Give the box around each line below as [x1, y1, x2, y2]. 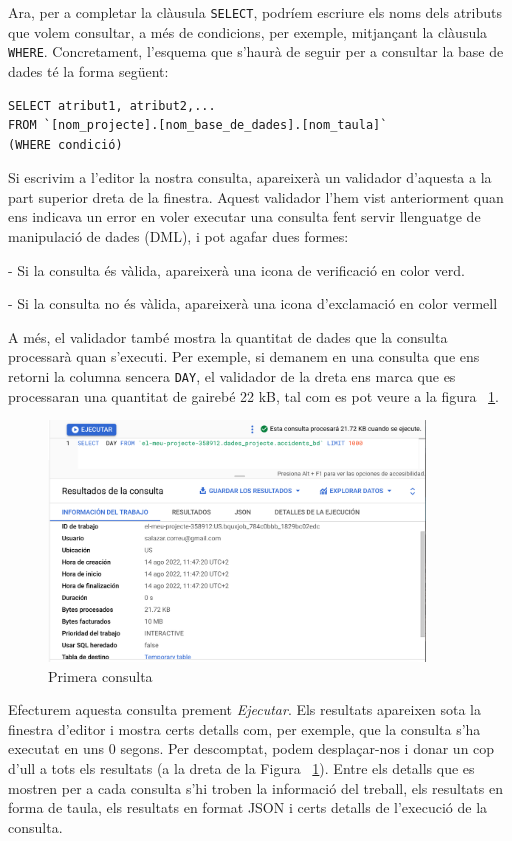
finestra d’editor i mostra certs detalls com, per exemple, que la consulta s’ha [8, 718, 481, 739]
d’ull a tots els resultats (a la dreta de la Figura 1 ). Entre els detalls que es [8, 757, 475, 778]
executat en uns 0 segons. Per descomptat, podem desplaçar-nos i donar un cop [8, 738, 495, 759]
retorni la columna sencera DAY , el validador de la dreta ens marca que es [8, 366, 456, 387]
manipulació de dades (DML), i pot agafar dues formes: [8, 226, 349, 247]
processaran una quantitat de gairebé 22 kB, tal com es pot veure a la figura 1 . [8, 385, 500, 406]
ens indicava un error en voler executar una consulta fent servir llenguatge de [8, 206, 481, 227]
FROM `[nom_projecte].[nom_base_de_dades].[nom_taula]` [8, 118, 388, 133]
